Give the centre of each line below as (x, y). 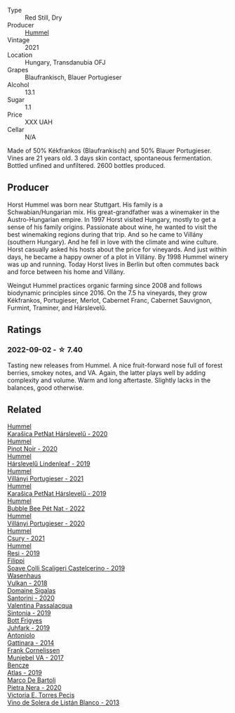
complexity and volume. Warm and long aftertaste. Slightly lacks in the (109, 380)
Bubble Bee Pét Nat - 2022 (46, 509)
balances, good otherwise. (46, 387)
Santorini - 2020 (31, 598)
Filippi (16, 561)
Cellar (16, 130)
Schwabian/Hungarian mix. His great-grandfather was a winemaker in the (113, 212)
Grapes (18, 70)
